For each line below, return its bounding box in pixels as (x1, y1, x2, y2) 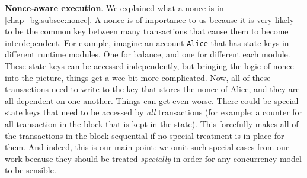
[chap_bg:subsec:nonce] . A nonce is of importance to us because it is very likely (5, 13, 295, 25)
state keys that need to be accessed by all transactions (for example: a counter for (5, 106, 303, 118)
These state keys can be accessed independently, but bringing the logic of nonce (5, 60, 294, 72)
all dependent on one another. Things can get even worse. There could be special (5, 94, 299, 106)
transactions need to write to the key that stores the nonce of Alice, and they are (5, 83, 300, 95)
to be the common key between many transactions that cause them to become (5, 25, 289, 37)
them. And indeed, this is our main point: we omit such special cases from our (5, 141, 289, 153)
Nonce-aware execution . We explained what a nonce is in (5, 2, 224, 14)
